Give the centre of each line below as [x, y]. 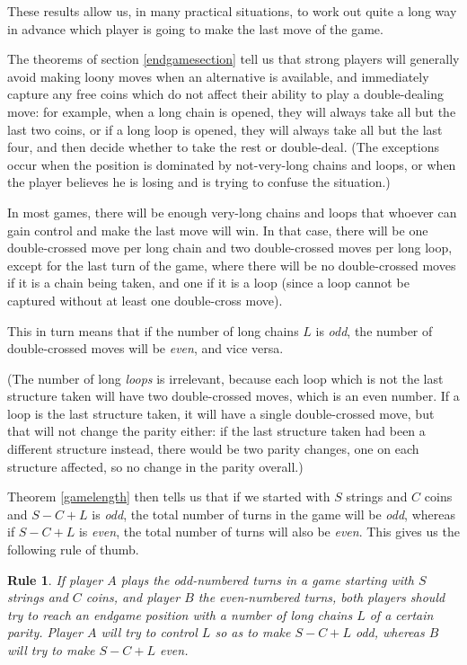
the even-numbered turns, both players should [322, 597]
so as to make [253, 632]
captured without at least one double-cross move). [145, 300]
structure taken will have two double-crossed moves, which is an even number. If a [233, 396]
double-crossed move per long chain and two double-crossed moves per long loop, [230, 248]
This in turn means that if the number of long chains [153, 330]
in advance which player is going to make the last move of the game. [195, 28]
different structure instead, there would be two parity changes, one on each [213, 449]
